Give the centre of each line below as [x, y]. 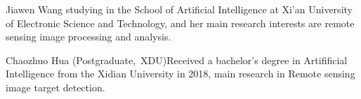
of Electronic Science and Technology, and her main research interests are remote [180, 23]
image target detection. [55, 87]
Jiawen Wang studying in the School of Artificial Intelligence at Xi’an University [179, 9]
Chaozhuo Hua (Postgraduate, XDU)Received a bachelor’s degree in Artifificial [177, 60]
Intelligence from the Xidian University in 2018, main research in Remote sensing [180, 74]
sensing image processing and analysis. [88, 37]
